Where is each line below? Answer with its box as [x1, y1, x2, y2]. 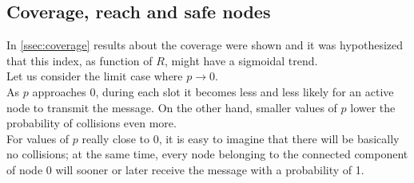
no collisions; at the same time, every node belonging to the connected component [6, 146, 408, 162]
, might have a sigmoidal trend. [164, 52, 318, 68]
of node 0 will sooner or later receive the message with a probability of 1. [6, 161, 364, 177]
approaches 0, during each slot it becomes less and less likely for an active [32, 83, 394, 99]
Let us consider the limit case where [6, 68, 183, 84]
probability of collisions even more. [6, 115, 177, 131]
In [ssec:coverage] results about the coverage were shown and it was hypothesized [6, 37, 404, 53]
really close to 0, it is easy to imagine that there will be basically [82, 130, 400, 146]
